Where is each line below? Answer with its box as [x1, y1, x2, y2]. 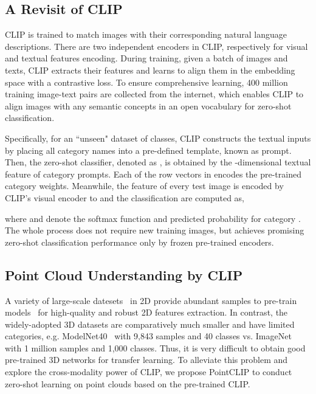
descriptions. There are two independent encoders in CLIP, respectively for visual [5, 40, 308, 52]
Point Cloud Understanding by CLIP [5, 265, 243, 284]
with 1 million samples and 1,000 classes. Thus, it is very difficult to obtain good [5, 341, 306, 354]
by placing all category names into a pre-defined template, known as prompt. [5, 143, 292, 156]
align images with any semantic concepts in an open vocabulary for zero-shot [5, 99, 292, 112]
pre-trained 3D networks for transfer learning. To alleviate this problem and [5, 353, 288, 366]
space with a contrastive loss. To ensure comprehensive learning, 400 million [5, 75, 288, 88]
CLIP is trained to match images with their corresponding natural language [5, 28, 287, 41]
